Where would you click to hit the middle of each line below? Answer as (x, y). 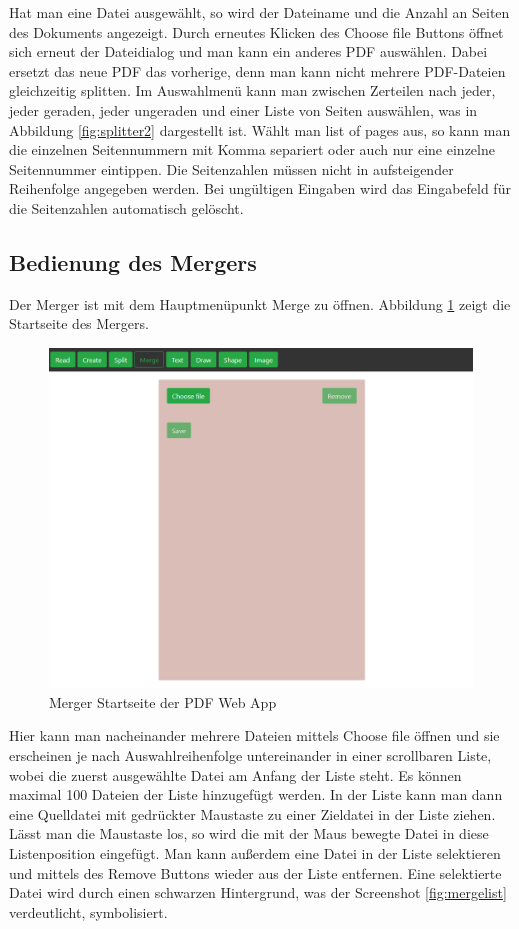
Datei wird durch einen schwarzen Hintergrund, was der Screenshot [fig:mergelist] (258, 892)
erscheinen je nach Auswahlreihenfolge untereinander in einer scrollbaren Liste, (250, 755)
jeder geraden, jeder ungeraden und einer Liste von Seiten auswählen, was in (243, 109)
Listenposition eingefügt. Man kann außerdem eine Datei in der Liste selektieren (255, 853)
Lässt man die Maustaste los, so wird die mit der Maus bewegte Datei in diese (249, 833)
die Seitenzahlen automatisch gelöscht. (126, 207)
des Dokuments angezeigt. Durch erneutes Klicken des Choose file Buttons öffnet (256, 31)
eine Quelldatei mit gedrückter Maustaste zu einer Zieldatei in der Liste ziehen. (252, 813)
